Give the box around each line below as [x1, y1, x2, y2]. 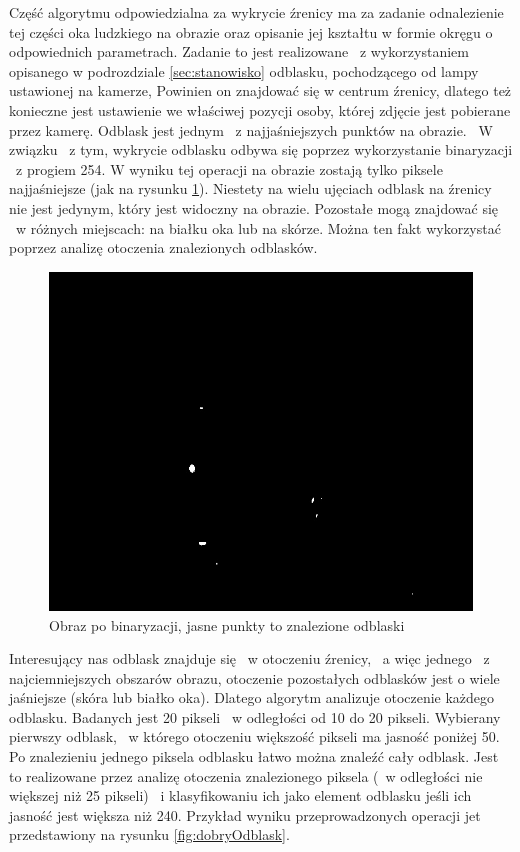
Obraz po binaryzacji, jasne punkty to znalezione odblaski [49, 614, 405, 635]
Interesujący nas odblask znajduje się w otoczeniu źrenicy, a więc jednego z [9, 648, 490, 669]
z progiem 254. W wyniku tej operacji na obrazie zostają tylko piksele [15, 158, 443, 179]
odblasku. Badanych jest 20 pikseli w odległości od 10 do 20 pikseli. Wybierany [9, 706, 501, 727]
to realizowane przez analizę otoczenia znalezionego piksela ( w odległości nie [9, 765, 483, 786]
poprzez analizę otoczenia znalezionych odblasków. [9, 237, 318, 258]
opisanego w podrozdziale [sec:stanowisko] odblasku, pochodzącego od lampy [9, 60, 479, 81]
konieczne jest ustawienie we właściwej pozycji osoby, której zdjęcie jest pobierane [9, 99, 511, 120]
